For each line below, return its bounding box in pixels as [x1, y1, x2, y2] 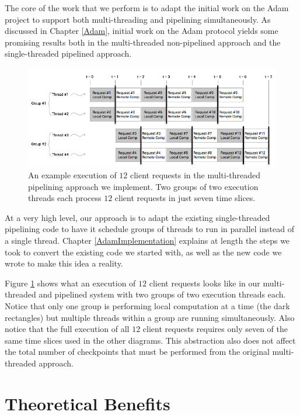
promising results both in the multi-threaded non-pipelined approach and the [5, 36, 281, 48]
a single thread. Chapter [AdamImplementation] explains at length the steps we [5, 234, 290, 247]
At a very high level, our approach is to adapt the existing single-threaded [5, 211, 270, 223]
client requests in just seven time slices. [114, 192, 256, 204]
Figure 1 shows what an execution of [5, 276, 136, 289]
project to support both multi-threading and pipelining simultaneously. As [5, 13, 271, 25]
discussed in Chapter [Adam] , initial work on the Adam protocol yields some [5, 25, 278, 37]
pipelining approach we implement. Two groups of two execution [28, 180, 259, 192]
